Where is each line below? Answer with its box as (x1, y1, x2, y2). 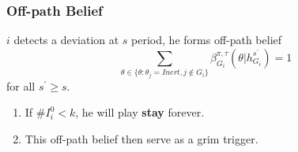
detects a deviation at (13, 32, 119, 48)
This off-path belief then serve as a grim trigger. (25, 130, 258, 146)
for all (6, 77, 36, 94)
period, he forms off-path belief (131, 32, 282, 48)
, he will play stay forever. (75, 104, 205, 120)
